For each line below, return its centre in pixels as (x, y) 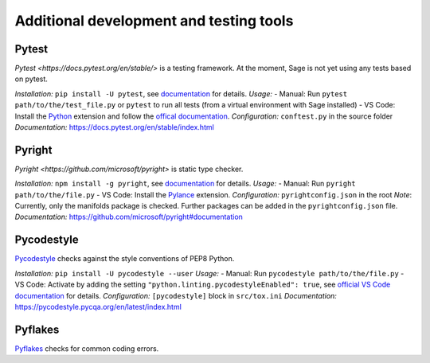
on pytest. (31, 79)
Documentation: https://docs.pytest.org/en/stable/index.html (114, 127)
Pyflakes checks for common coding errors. (87, 348)
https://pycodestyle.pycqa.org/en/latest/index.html (98, 306)
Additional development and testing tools (154, 21)
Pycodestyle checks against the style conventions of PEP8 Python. (125, 259)
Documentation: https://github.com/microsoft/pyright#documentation (129, 217)
